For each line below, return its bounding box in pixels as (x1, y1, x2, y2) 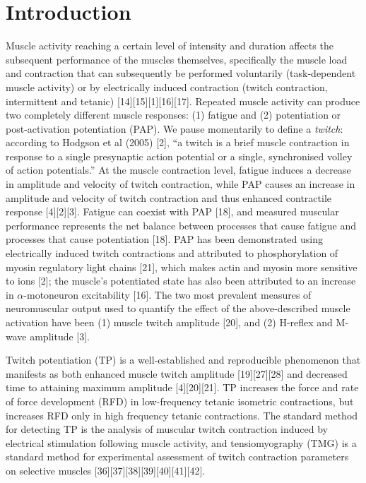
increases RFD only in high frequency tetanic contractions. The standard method (6, 407, 358, 422)
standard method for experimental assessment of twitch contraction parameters (6, 449, 349, 464)
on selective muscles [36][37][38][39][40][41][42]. (6, 463, 206, 477)
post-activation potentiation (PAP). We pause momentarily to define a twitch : (6, 121, 343, 136)
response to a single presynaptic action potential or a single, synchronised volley (6, 148, 353, 163)
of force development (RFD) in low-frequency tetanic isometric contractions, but (6, 393, 354, 408)
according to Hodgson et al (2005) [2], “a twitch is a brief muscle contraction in (6, 135, 350, 150)
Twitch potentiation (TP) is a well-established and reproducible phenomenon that (6, 352, 361, 367)
